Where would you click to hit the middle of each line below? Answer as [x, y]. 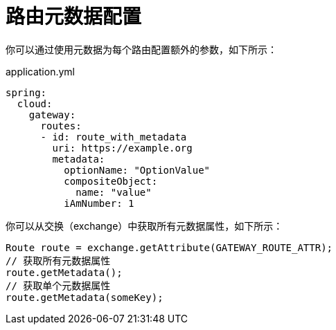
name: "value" [114, 192]
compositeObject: [111, 181]
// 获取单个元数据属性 [58, 285]
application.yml [40, 71]
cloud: [35, 103]
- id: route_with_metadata [114, 137]
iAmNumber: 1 [99, 203]
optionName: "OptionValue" [137, 170]
